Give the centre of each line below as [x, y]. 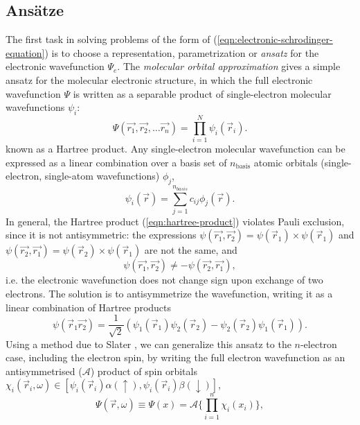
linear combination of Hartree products [89, 307]
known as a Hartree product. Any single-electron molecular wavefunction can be [175, 149]
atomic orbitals [286, 162]
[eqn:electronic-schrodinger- [275, 39]
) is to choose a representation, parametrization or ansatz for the [182, 52]
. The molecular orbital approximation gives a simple [229, 66]
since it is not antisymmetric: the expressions [101, 235]
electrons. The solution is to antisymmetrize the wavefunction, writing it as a [169, 294]
